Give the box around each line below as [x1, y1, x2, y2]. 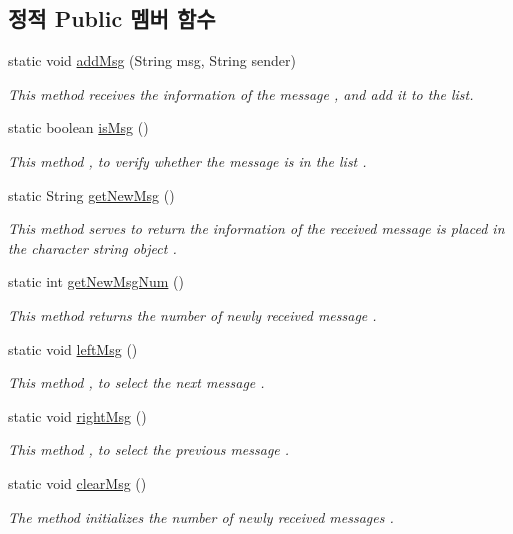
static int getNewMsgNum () [8, 271, 184, 292]
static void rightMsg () [8, 405, 147, 426]
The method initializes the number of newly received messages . [8, 506, 394, 527]
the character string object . [8, 237, 177, 258]
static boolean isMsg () [8, 117, 149, 138]
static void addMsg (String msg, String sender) [8, 50, 296, 71]
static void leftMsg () [8, 338, 138, 359]
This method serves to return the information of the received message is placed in [8, 218, 505, 239]
